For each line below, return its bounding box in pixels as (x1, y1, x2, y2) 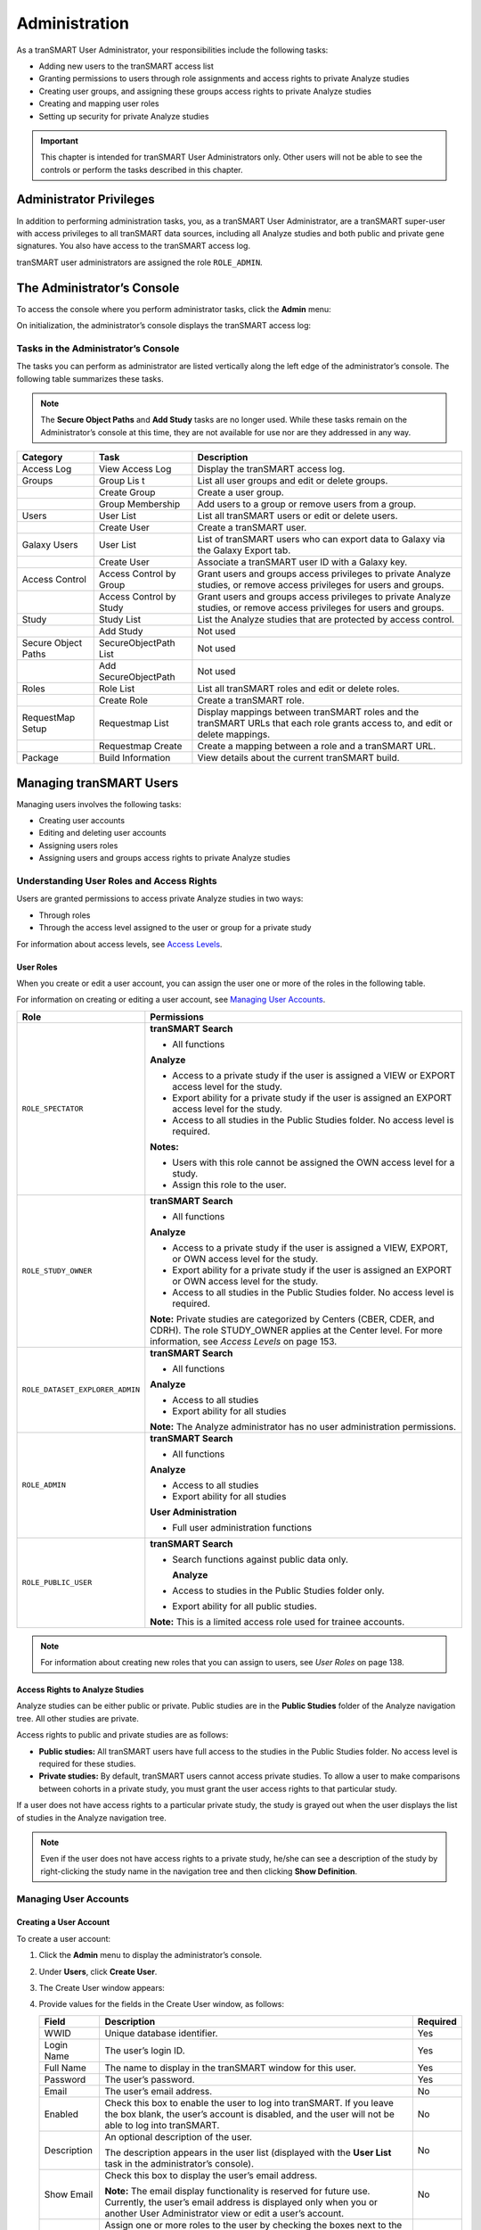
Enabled (44, 2108, 79, 2120)
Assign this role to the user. (172, 1178, 287, 1191)
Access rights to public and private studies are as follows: (16, 1730, 229, 1740)
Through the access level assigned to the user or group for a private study (38, 922, 312, 933)
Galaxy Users (21, 539, 78, 551)
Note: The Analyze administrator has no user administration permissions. (150, 1420, 457, 1433)
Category (21, 451, 63, 464)
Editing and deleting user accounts (38, 828, 167, 838)
